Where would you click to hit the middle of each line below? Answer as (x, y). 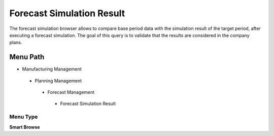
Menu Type (24, 117)
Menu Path (27, 57)
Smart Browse (25, 127)
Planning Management (58, 81)
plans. (16, 43)
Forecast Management (71, 92)
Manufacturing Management (52, 69)
